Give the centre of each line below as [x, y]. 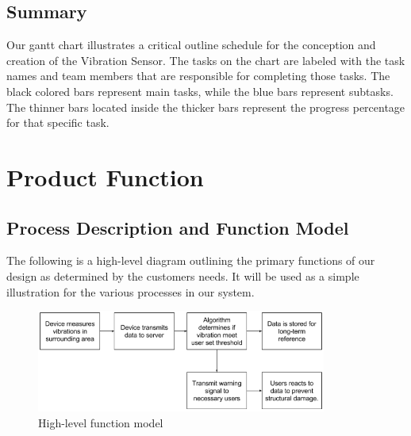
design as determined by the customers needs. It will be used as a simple [183, 275]
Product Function [105, 176]
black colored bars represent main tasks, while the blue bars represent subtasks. [200, 91]
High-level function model [101, 422]
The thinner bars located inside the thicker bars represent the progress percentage [206, 107]
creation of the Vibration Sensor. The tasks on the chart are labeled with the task [206, 60]
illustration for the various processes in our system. [131, 291]
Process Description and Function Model [178, 227]
